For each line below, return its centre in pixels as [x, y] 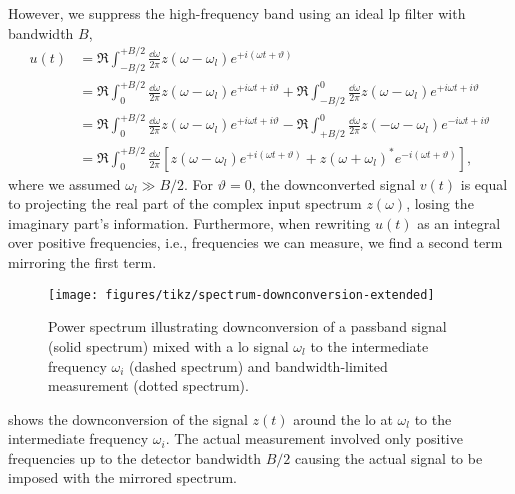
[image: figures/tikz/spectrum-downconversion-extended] [241, 294]
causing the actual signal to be [388, 457]
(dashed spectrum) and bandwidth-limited [258, 365]
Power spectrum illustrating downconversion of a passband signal [247, 326]
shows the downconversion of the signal [128, 418]
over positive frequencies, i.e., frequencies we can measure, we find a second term [255, 242]
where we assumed [64, 183]
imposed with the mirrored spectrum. [122, 477]
